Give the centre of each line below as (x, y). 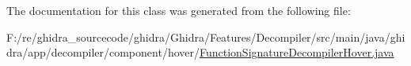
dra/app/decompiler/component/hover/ (103, 52)
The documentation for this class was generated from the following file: (179, 10)
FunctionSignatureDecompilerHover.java (297, 52)
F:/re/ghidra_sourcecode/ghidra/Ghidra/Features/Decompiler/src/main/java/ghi (206, 37)
